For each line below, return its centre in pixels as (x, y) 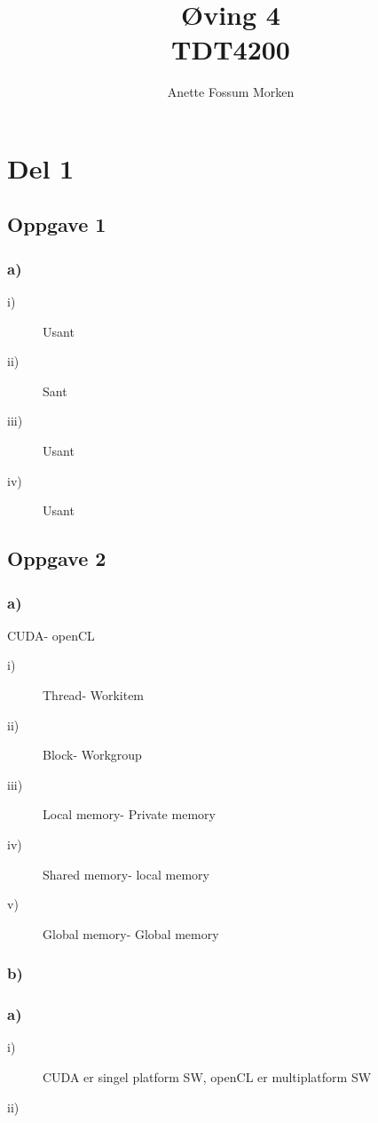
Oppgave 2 (57, 558)
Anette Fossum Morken (231, 92)
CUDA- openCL (51, 635)
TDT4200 (231, 49)
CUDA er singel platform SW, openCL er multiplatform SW (207, 1077)
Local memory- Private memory (129, 814)
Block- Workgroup (92, 755)
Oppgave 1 (57, 224)
